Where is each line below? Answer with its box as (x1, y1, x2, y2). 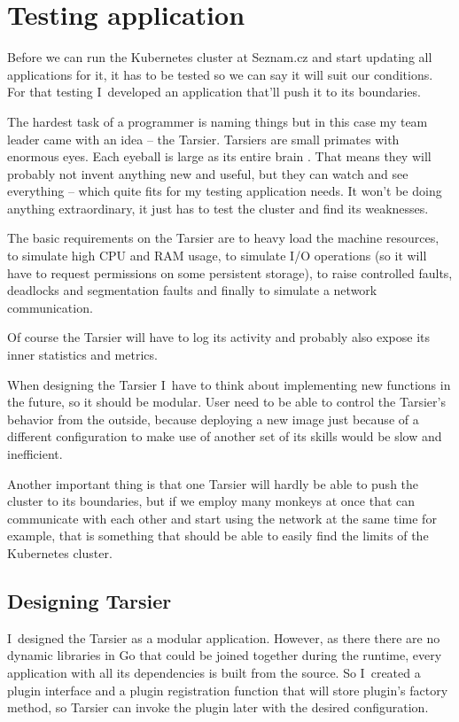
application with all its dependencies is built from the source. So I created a (7, 663, 421, 681)
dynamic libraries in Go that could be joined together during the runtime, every (7, 646, 442, 664)
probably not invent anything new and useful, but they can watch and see (7, 164, 408, 182)
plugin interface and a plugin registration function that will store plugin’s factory (7, 680, 448, 699)
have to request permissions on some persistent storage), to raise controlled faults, (7, 263, 453, 282)
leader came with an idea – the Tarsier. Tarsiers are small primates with (7, 129, 400, 148)
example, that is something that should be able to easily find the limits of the (7, 526, 429, 545)
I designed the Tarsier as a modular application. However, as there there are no (7, 628, 440, 647)
